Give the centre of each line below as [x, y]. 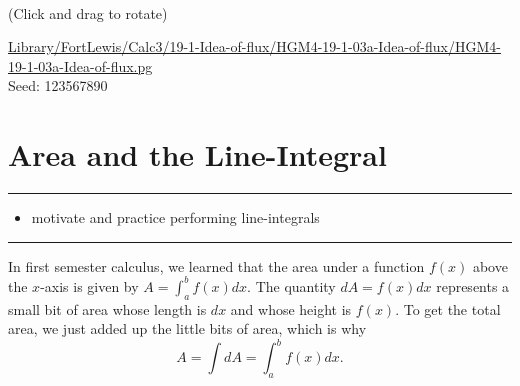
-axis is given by [89, 285]
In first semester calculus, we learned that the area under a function [216, 265]
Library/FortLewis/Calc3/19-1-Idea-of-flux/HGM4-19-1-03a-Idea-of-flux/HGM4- [254, 46]
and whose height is [291, 308]
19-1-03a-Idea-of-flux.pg [80, 65]
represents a [473, 285]
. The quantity [291, 285]
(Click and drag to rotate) [88, 12]
